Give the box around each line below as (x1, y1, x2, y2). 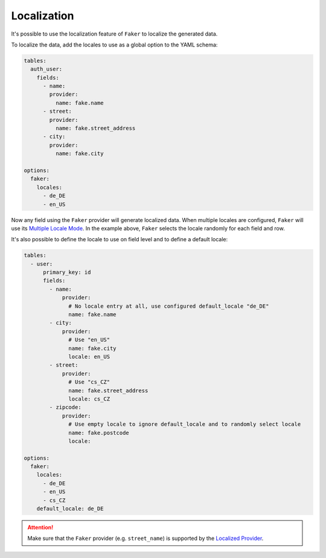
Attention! (27, 524, 54, 531)
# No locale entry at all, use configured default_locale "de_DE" (68, 302, 269, 309)
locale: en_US (68, 354, 110, 360)
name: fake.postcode (68, 429, 129, 436)
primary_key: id (43, 269, 91, 276)
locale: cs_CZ (68, 395, 110, 402)
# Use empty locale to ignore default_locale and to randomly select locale (68, 421, 301, 428)
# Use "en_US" (68, 337, 110, 343)
